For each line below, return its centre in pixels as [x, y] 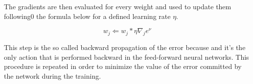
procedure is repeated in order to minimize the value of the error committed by [123, 66]
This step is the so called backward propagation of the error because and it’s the [125, 47]
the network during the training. [53, 76]
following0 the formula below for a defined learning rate [87, 16]
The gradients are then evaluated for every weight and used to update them [118, 6]
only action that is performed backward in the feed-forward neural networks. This [126, 57]
